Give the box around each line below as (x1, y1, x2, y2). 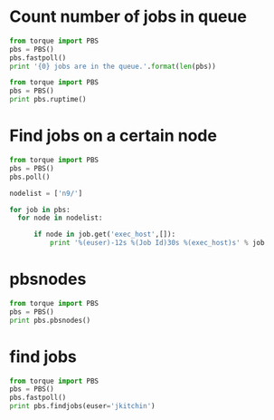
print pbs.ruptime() (9, 95, 88, 104)
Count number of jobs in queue (9, 6, 247, 27)
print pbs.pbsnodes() (9, 316, 91, 325)
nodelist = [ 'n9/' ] (9, 189, 83, 198)
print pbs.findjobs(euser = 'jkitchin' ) (9, 402, 156, 411)
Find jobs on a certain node (9, 125, 217, 146)
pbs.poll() (9, 172, 51, 181)
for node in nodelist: (17, 213, 103, 223)
